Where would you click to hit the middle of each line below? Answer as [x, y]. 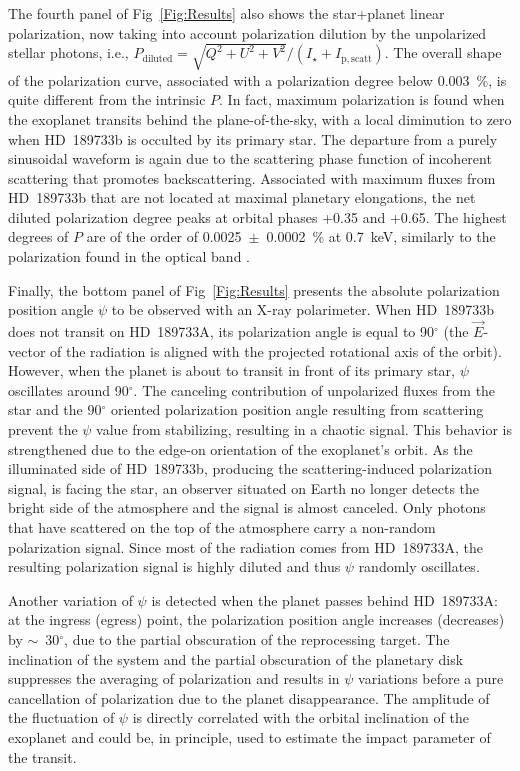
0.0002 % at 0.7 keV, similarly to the [381, 236]
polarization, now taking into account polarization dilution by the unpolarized [247, 32]
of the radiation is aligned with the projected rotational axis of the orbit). [276, 350]
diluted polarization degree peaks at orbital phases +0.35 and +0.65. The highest [257, 216]
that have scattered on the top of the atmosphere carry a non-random [222, 527]
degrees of [38, 236]
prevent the [43, 429]
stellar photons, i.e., [68, 52]
